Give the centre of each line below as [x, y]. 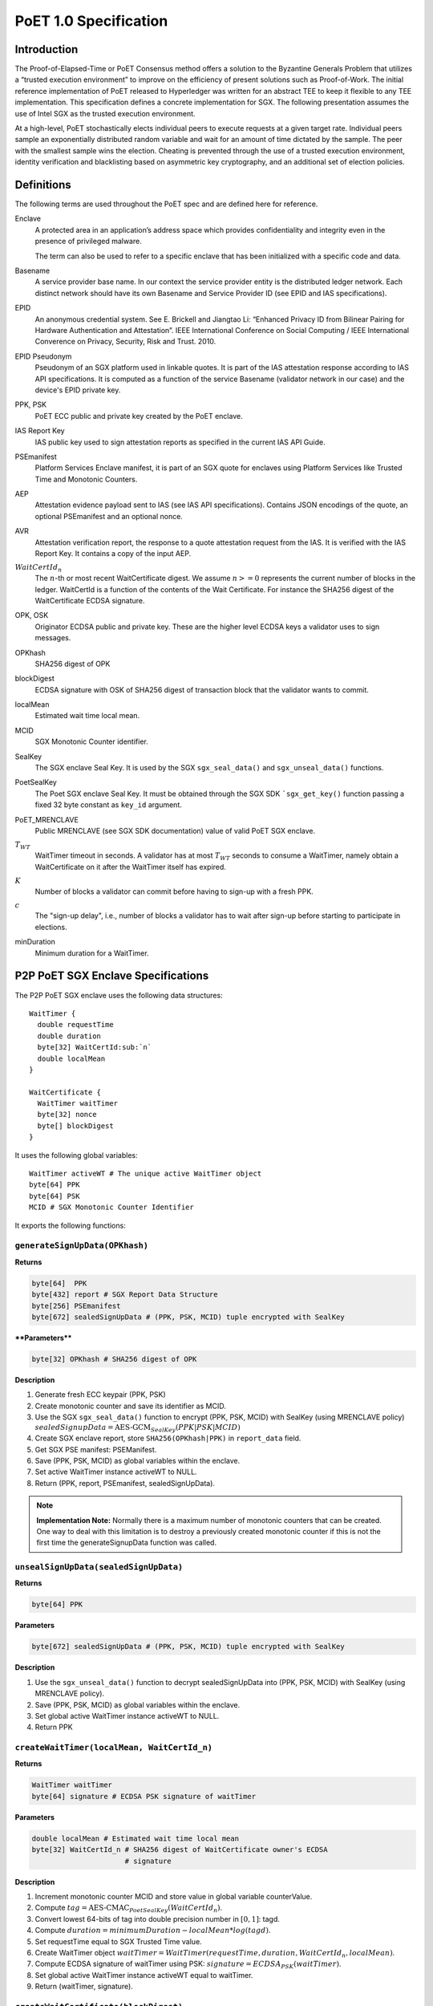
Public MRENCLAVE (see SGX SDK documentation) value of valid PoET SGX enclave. [175, 830]
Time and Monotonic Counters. [86, 479]
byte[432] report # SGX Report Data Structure [125, 1295]
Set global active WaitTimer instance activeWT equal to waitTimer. [144, 1975]
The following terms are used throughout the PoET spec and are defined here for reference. [166, 204]
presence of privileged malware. [88, 242]
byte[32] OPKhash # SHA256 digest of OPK [114, 1359]
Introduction [47, 49]
